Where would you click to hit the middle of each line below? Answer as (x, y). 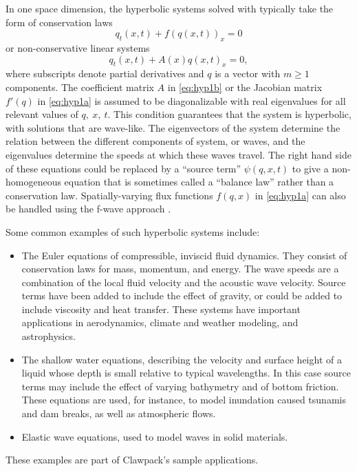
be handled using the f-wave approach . (88, 209)
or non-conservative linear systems (78, 47)
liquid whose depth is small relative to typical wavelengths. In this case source (186, 373)
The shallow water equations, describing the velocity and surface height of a (182, 359)
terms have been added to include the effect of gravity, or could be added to (182, 295)
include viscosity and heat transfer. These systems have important (161, 309)
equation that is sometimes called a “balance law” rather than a (199, 182)
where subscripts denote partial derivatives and (105, 73)
